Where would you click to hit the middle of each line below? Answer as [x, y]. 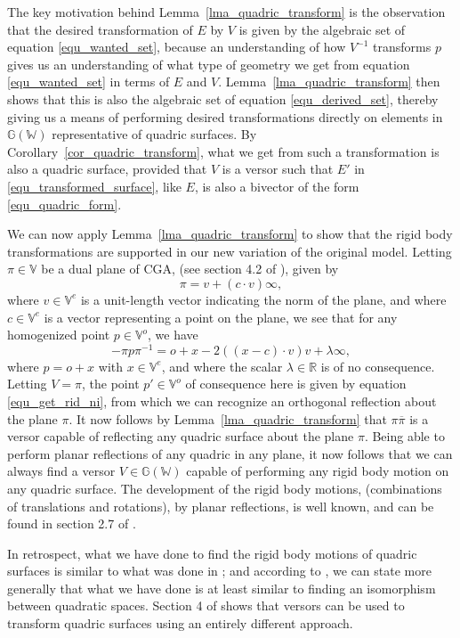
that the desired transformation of [100, 29]
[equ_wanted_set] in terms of [89, 82]
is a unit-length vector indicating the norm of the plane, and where [263, 299]
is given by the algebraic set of [322, 29]
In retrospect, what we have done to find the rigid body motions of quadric [212, 553]
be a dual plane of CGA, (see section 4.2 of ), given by [190, 269]
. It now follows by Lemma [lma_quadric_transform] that [228, 418]
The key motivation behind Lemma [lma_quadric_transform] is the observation [226, 12]
